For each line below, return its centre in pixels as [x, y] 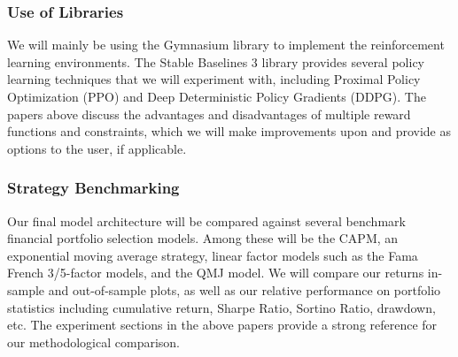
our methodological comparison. [94, 342]
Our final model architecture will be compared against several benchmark [206, 220]
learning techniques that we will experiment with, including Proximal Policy [214, 79]
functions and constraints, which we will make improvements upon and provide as [229, 131]
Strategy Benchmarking [93, 188]
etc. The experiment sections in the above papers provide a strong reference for [222, 325]
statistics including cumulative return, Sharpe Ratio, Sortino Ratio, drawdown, [221, 307]
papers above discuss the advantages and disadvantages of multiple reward [209, 114]
